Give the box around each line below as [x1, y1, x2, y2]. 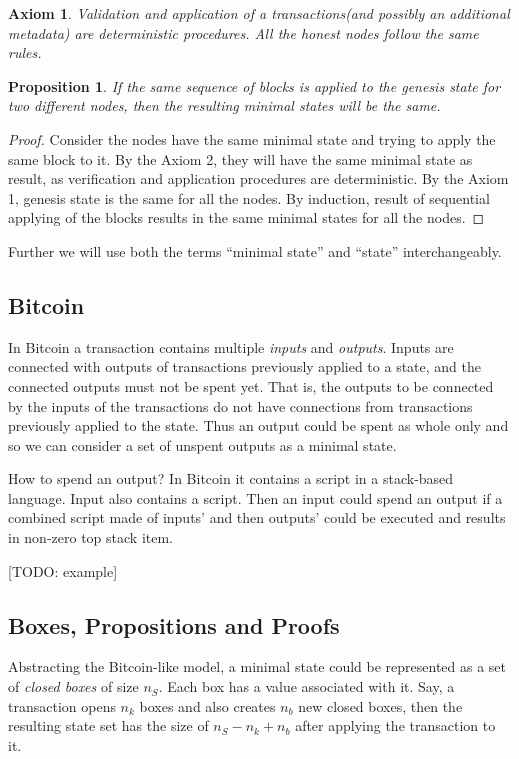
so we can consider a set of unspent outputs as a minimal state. [8, 434, 397, 455]
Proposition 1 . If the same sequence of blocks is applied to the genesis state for [8, 75, 501, 96]
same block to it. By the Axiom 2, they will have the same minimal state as [8, 148, 473, 169]
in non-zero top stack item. [8, 527, 173, 548]
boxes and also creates [139, 695, 276, 716]
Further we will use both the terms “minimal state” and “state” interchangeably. [8, 240, 502, 261]
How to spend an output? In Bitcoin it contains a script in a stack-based [8, 468, 454, 489]
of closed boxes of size [8, 676, 139, 697]
